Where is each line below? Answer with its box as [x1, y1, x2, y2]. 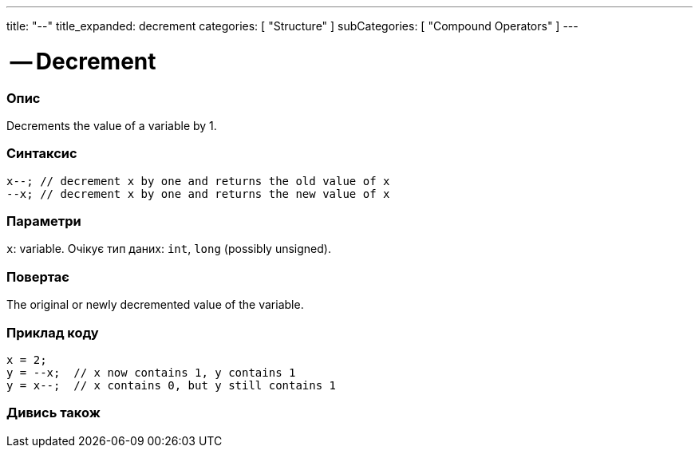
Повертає [6, 268, 69, 285]
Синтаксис [6, 145, 77, 162]
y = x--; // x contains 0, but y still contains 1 [6, 378, 337, 392]
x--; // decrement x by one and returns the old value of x [6, 174, 390, 188]
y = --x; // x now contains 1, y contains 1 [6, 365, 296, 379]
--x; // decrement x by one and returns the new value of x [6, 187, 390, 200]
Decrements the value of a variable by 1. [6, 118, 217, 132]
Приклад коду [6, 324, 99, 341]
